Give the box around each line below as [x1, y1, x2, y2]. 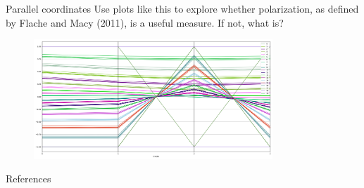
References [6, 171, 51, 186]
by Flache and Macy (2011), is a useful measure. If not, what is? [6, 15, 284, 29]
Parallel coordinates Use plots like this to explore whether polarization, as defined [6, 1, 359, 15]
